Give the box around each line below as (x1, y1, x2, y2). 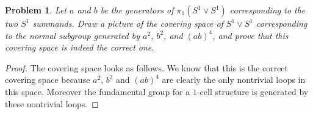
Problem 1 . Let (5, 4, 67, 16)
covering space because (5, 73, 90, 86)
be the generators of (100, 4, 174, 16)
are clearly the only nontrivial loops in (162, 73, 306, 86)
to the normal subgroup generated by (5, 29, 140, 41)
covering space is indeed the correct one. (5, 41, 154, 54)
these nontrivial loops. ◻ (5, 97, 99, 110)
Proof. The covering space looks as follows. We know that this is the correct (5, 61, 289, 74)
